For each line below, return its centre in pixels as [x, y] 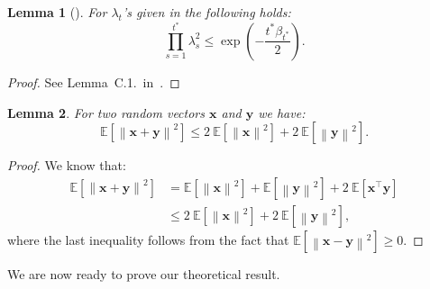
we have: [282, 112]
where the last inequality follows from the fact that [148, 239]
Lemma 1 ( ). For [57, 12]
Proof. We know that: [67, 165]
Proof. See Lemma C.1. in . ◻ [94, 81]
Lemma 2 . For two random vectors [106, 112]
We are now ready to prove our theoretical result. [144, 273]
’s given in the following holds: [206, 12]
